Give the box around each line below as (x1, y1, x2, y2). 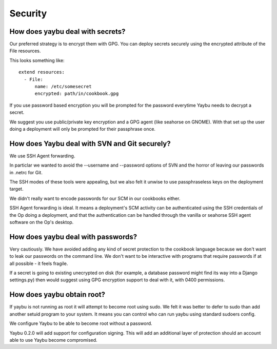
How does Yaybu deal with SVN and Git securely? (9, 139, 171, 148)
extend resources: (18, 69, 65, 75)
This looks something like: (9, 57, 65, 64)
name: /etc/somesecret (34, 84, 92, 90)
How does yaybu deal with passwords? (9, 232, 137, 241)
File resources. (9, 48, 41, 54)
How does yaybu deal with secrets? (9, 27, 126, 36)
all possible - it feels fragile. (9, 260, 68, 266)
